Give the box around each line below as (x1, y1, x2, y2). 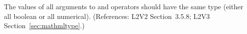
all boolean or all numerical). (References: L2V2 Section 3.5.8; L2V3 (4, 11, 210, 21)
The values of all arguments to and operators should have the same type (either (4, 1, 244, 11)
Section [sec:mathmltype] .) (4, 20, 85, 31)
